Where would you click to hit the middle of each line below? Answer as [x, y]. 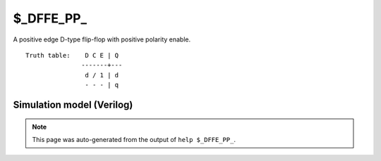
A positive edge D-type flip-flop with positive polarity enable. [102, 39]
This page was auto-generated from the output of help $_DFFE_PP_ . [134, 139]
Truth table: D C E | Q [72, 55]
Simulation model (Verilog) [73, 104]
